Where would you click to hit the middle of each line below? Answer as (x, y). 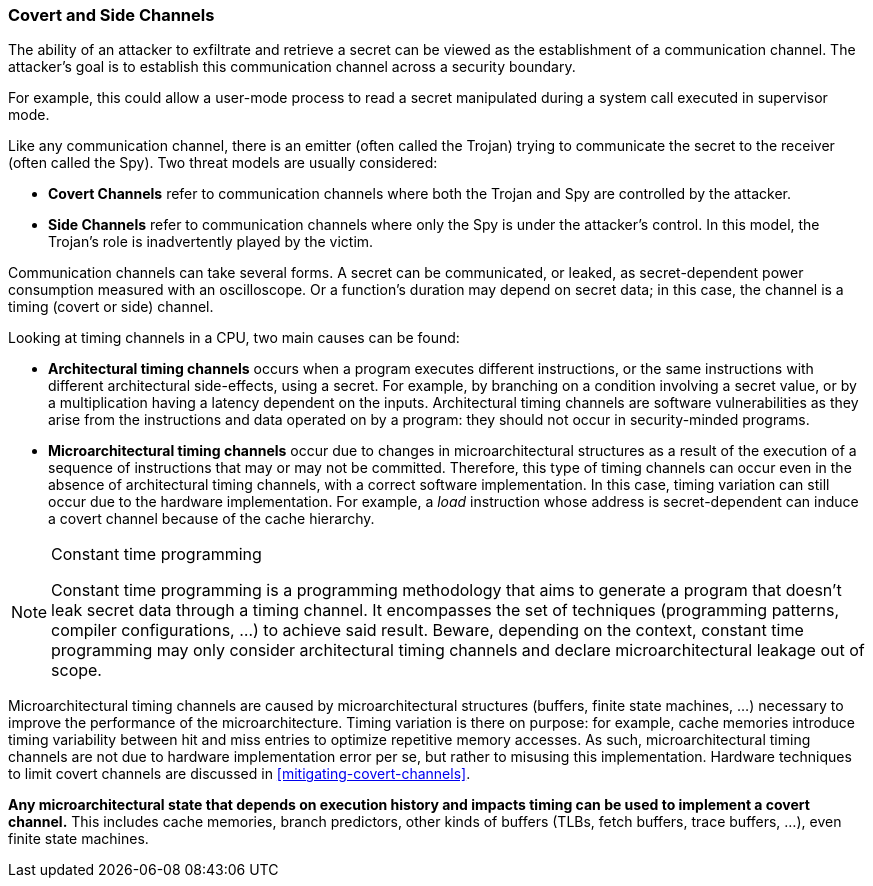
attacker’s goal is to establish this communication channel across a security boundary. (292, 67)
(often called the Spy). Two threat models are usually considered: (223, 163)
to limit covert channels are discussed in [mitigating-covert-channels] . (239, 774)
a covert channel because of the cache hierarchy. (211, 519)
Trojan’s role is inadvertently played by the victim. (211, 242)
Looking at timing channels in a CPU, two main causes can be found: (234, 338)
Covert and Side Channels (111, 15)
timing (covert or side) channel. (111, 307)
